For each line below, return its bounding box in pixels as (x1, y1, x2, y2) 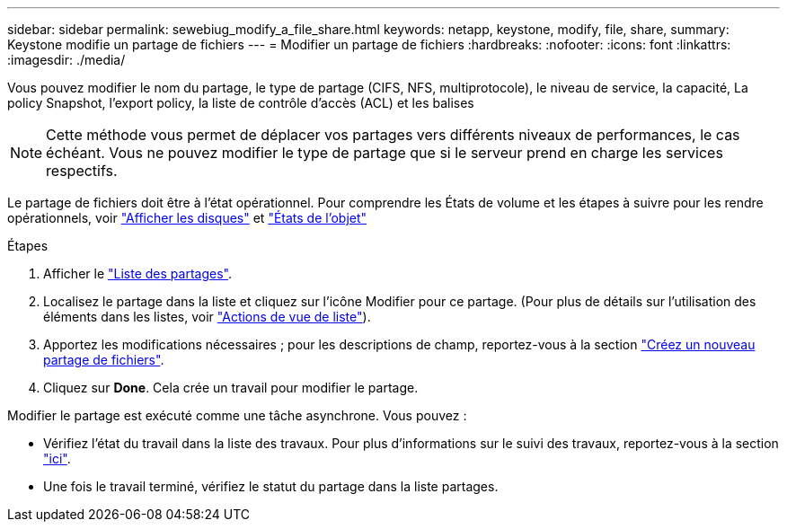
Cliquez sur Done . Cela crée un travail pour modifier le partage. (43, 380, 419, 395)
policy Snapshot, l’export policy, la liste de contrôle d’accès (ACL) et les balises (7, 95, 474, 110)
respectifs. (46, 162, 118, 180)
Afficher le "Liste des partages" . (43, 266, 232, 281)
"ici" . (43, 451, 71, 466)
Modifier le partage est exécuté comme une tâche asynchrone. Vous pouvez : (7, 408, 467, 423)
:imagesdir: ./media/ (7, 52, 126, 67)
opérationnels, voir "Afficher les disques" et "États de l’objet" (7, 210, 367, 225)
